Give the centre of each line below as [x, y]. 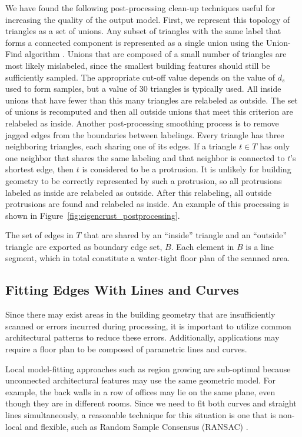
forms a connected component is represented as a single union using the [135, 42]
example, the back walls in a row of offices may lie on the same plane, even [140, 391]
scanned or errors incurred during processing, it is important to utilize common [148, 326]
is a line [260, 246]
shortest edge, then [40, 169]
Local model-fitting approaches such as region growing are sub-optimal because [148, 368]
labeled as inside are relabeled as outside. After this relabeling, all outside [139, 192]
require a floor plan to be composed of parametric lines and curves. [126, 349]
